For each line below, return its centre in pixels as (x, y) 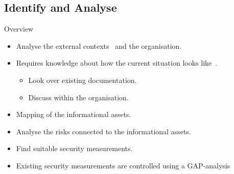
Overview (19, 29)
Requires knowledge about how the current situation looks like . (117, 63)
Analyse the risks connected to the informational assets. (103, 131)
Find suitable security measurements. (74, 148)
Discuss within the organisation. (78, 97)
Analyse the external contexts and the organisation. (99, 46)
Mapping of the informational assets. (74, 114)
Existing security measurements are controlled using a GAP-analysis (123, 165)
